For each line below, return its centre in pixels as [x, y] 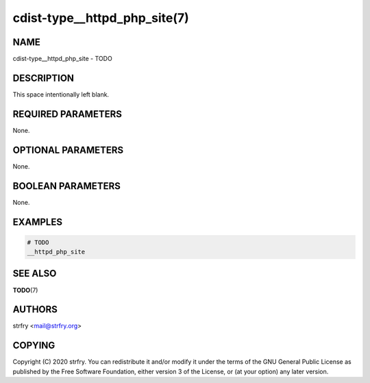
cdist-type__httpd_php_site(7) [101, 18]
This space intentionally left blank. [61, 94]
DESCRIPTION [44, 78]
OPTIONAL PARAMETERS [68, 150]
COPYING [34, 346]
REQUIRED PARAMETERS [67, 114]
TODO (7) [25, 290]
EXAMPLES [38, 222]
